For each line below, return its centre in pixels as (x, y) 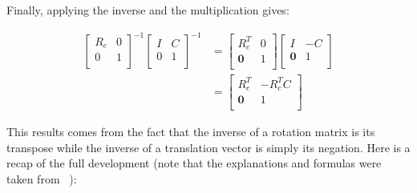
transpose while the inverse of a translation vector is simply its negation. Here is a (208, 147)
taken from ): (42, 179)
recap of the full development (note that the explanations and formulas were (194, 163)
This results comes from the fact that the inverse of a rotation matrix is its (191, 132)
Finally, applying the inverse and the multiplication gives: (148, 10)
